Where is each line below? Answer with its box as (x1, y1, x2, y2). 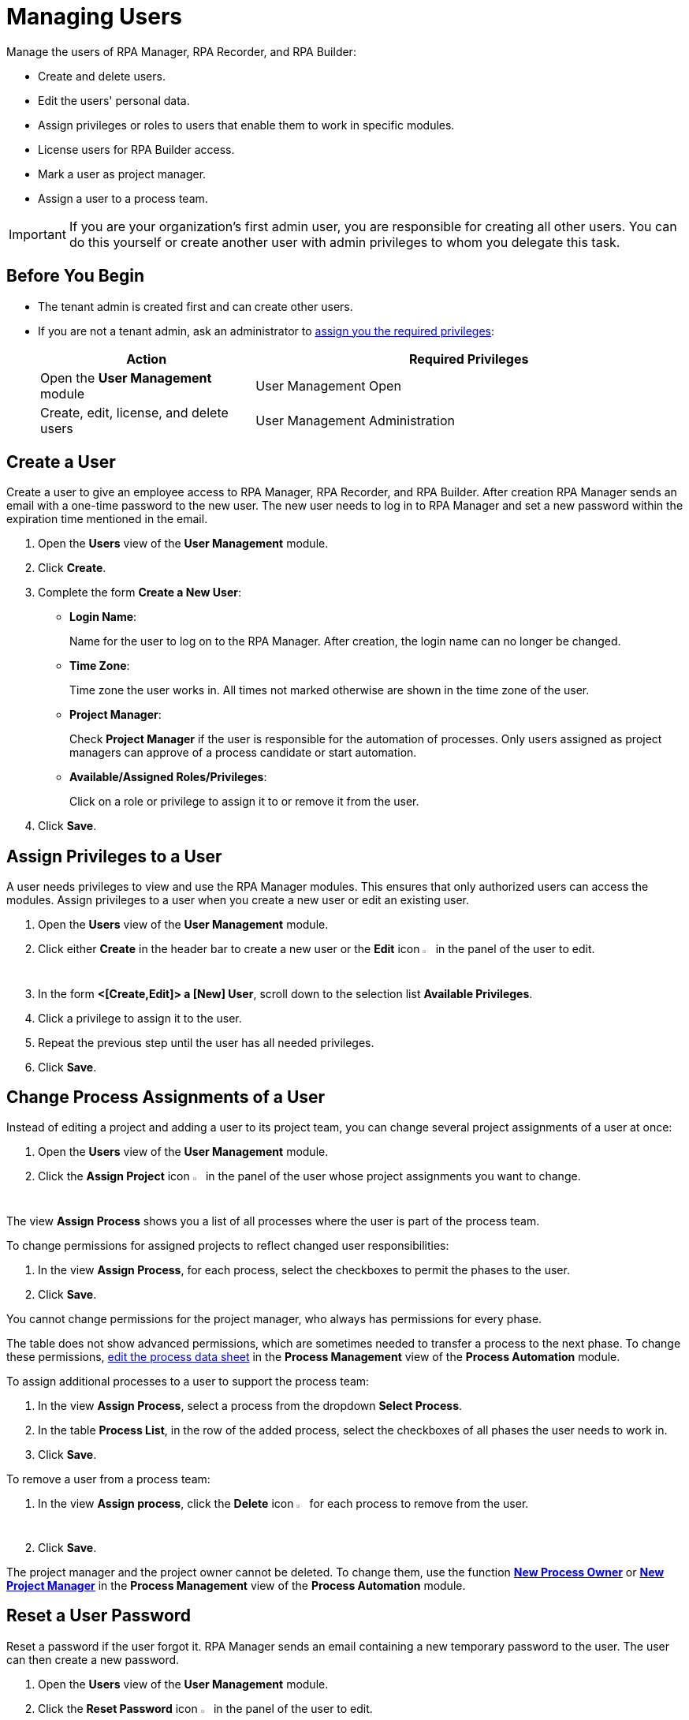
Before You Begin (6, 266, 145, 286)
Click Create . (38, 561, 106, 575)
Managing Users (6, 3, 183, 30)
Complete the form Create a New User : (38, 585, 241, 600)
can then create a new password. (6, 1652, 180, 1666)
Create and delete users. (38, 69, 166, 83)
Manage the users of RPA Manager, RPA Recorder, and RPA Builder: (6, 44, 356, 58)
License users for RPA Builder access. (38, 142, 235, 156)
